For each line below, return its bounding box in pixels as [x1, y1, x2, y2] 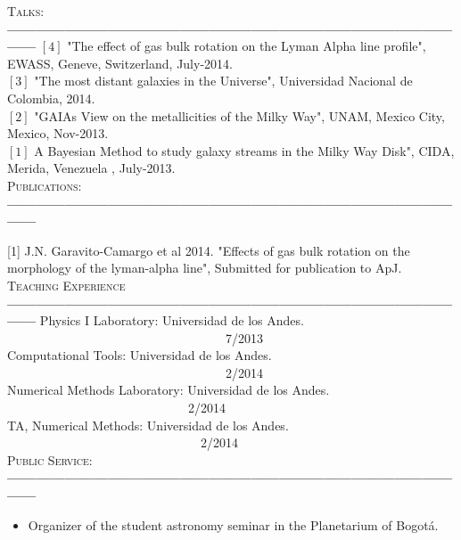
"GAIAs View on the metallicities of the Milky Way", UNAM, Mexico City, [34, 106, 445, 125]
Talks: [7, 2, 45, 20]
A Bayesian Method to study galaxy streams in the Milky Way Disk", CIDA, [34, 141, 455, 160]
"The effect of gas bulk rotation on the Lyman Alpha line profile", [67, 37, 426, 55]
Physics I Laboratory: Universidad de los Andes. [39, 311, 304, 330]
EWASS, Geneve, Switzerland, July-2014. [7, 53, 233, 72]
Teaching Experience [7, 275, 126, 294]
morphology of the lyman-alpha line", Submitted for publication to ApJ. [7, 258, 402, 277]
